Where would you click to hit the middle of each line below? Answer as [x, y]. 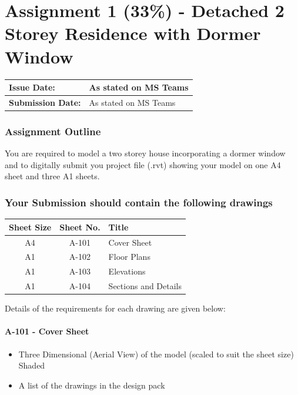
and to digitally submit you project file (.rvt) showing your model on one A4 [143, 164]
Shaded [32, 365]
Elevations [127, 271]
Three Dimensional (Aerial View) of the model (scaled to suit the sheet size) [156, 354]
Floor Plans [129, 257]
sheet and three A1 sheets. [52, 176]
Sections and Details [145, 286]
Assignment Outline [53, 131]
